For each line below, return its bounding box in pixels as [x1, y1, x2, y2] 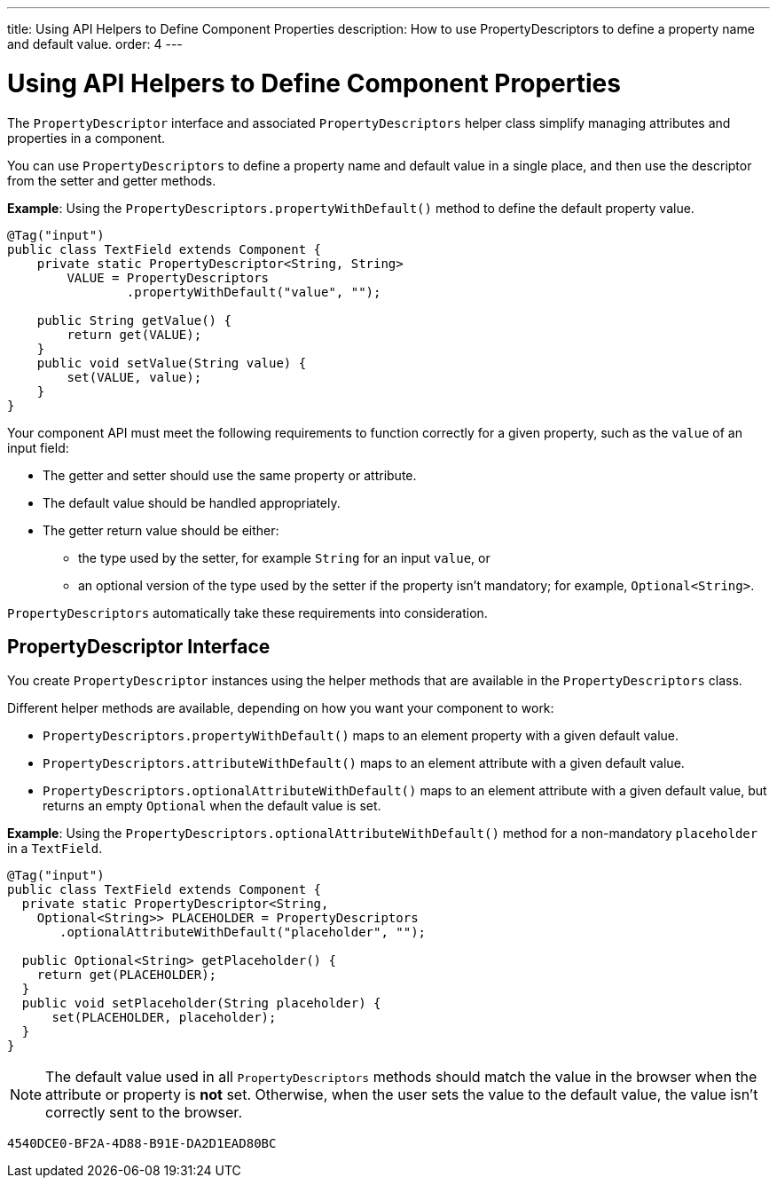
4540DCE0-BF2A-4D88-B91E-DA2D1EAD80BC [7, 1136, 277, 1151]
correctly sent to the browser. [45, 1103, 242, 1122]
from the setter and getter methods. [7, 172, 216, 188]
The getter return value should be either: [43, 522, 279, 538]
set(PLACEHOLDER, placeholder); [51, 1010, 277, 1025]
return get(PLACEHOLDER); [36, 968, 217, 983]
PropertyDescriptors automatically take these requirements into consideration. [7, 604, 488, 620]
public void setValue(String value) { [36, 355, 307, 370]
